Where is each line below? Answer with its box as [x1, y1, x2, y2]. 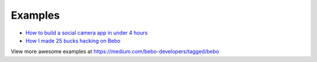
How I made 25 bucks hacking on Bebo [25, 37, 120, 44]
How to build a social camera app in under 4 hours [25, 29, 148, 36]
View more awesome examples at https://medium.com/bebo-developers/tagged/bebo [11, 48, 220, 55]
